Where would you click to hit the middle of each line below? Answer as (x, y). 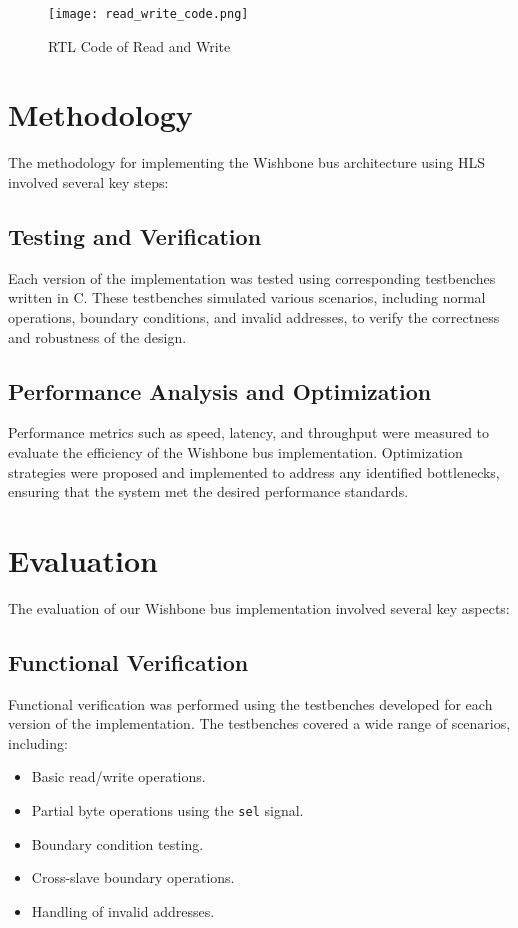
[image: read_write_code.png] (148, 14)
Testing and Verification (135, 235)
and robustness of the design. (97, 336)
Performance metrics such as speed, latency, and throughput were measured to (249, 432)
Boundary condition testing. (117, 843)
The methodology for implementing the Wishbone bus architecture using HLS (246, 162)
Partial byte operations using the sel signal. (167, 810)
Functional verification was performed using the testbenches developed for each (250, 703)
